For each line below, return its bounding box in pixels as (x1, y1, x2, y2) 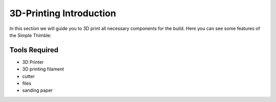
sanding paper (22, 87, 53, 93)
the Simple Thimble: (9, 32, 52, 38)
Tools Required (9, 46, 59, 54)
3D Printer (22, 59, 44, 65)
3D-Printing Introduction (9, 8, 117, 19)
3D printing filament (22, 66, 64, 72)
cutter (22, 73, 35, 79)
